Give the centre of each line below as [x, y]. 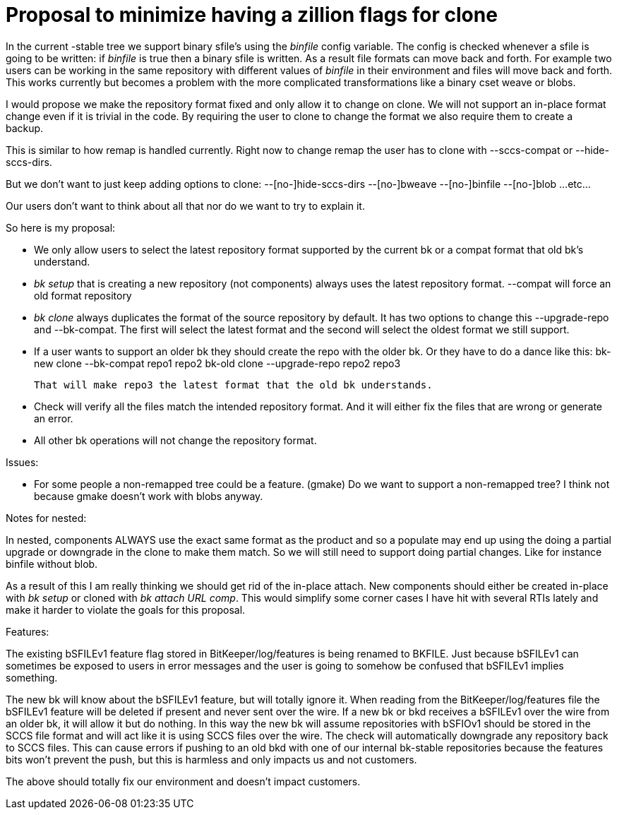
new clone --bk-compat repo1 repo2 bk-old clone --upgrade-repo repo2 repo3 [217, 363]
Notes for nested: [46, 518]
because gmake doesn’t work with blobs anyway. [149, 496]
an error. [54, 418]
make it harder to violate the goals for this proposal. [126, 609]
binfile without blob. [52, 564]
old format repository [83, 295]
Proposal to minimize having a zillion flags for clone [252, 15]
